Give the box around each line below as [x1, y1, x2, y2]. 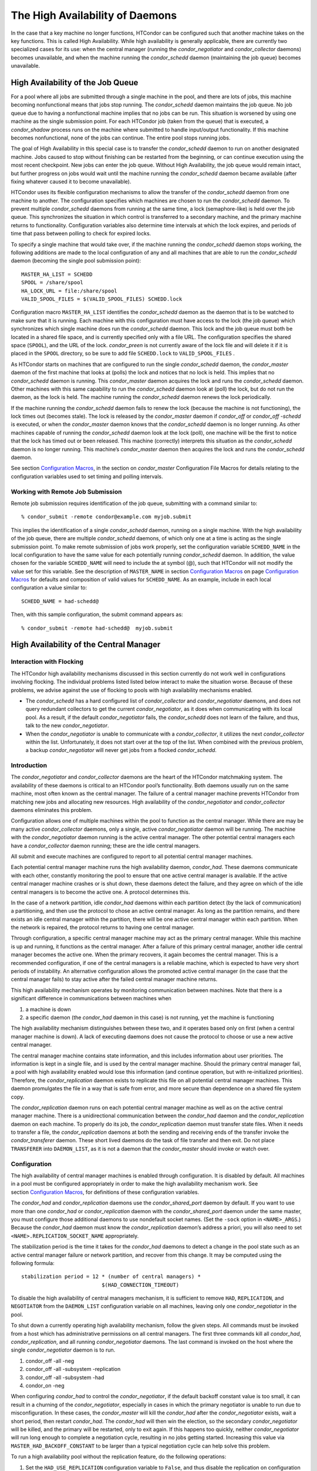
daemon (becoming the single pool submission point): [11, 257, 141, 264]
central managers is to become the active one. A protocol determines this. [11, 888, 190, 896]
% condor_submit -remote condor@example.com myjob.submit [21, 514, 192, 520]
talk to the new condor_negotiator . [25, 722, 109, 729]
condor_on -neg [25, 1382, 65, 1389]
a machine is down [25, 1006, 72, 1013]
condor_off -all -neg [25, 1357, 75, 1364]
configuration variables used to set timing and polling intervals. [11, 472, 163, 480]
